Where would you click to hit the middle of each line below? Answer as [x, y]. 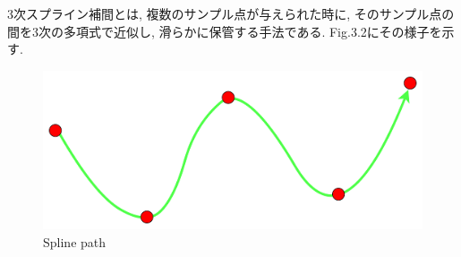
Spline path [75, 241]
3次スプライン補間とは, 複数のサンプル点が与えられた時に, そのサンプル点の [231, 13]
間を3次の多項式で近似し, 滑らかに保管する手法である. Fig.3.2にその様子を [225, 31]
